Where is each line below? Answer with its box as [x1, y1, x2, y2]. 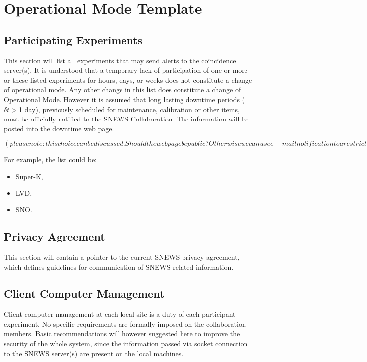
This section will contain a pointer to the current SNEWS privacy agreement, [4, 251, 240, 262]
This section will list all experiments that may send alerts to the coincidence [4, 55, 236, 65]
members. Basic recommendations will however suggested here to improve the [4, 328, 240, 339]
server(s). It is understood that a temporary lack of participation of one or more [4, 65, 248, 75]
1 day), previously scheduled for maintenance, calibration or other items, [18, 104, 240, 114]
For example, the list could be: [4, 154, 97, 165]
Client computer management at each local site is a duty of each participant [4, 309, 236, 319]
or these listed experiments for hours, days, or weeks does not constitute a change [4, 74, 252, 85]
